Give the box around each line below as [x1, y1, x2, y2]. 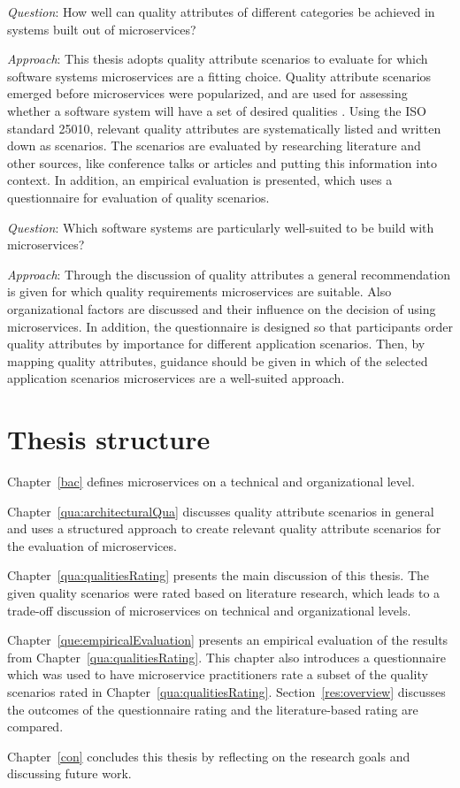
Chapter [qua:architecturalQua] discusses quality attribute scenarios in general [7, 501, 434, 520]
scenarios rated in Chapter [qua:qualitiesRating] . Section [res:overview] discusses [7, 682, 446, 700]
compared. [7, 717, 64, 736]
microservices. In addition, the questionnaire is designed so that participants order [7, 317, 454, 335]
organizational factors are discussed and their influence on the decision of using [7, 299, 436, 317]
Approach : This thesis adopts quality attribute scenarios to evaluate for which [7, 50, 428, 68]
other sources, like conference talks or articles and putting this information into [7, 153, 437, 172]
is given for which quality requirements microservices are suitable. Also [7, 282, 392, 301]
